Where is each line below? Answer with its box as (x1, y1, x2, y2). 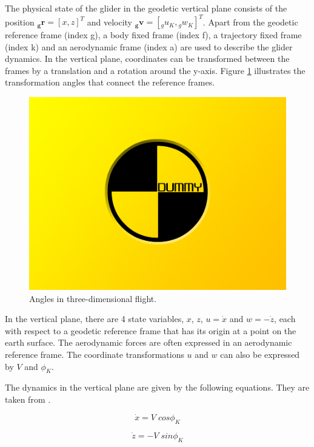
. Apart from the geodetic (202, 15, 298, 28)
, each (274, 312, 296, 325)
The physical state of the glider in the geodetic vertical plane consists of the (5, 2, 287, 14)
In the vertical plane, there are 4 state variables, (5, 312, 184, 325)
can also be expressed (220, 348, 300, 360)
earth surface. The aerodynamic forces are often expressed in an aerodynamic (5, 336, 292, 349)
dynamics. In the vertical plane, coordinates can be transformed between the (5, 52, 290, 65)
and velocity (87, 15, 132, 28)
